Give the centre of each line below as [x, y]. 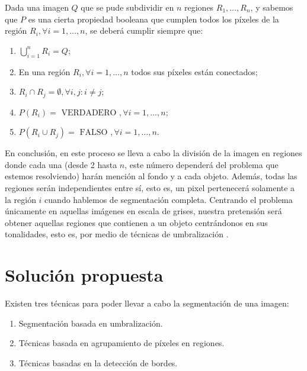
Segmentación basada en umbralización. [91, 323]
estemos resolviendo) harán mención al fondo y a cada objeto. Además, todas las [151, 176]
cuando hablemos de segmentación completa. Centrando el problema [169, 199]
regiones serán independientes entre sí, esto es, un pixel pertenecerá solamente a [150, 188]
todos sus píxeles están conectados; [194, 71]
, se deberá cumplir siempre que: [144, 30]
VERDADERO [89, 113]
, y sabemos [272, 7]
